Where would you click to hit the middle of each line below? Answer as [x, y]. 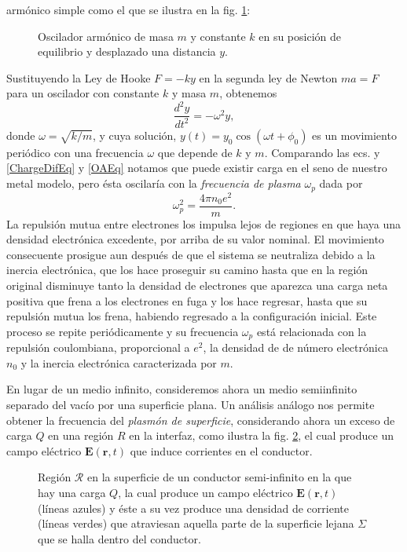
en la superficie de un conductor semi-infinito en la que [219, 477]
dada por [341, 183]
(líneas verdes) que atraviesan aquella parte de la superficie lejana [196, 523]
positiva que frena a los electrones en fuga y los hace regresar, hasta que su [187, 300]
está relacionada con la [312, 331]
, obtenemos [248, 93]
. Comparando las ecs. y [322, 152]
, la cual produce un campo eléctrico [205, 493]
